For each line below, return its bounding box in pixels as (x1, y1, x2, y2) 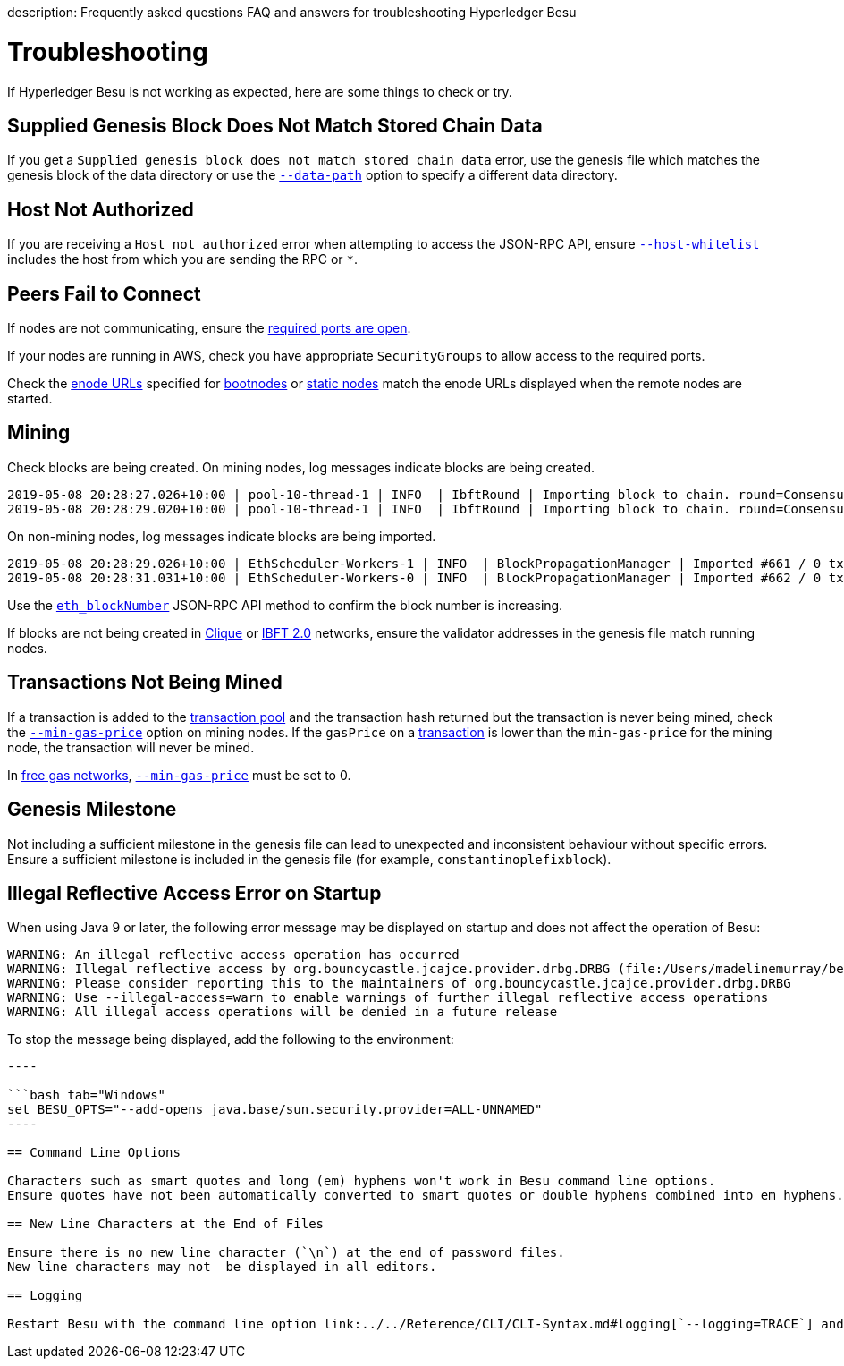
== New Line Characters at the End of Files (7, 1217, 325, 1232)
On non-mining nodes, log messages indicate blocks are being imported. (7, 528, 436, 544)
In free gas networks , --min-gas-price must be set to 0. (7, 767, 351, 783)
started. (7, 391, 53, 407)
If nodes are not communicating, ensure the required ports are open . (7, 320, 411, 336)
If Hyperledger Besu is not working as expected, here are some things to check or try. (7, 83, 512, 99)
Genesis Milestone (7, 798, 177, 821)
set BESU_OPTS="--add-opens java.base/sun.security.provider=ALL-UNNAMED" (7, 1102, 543, 1117)
